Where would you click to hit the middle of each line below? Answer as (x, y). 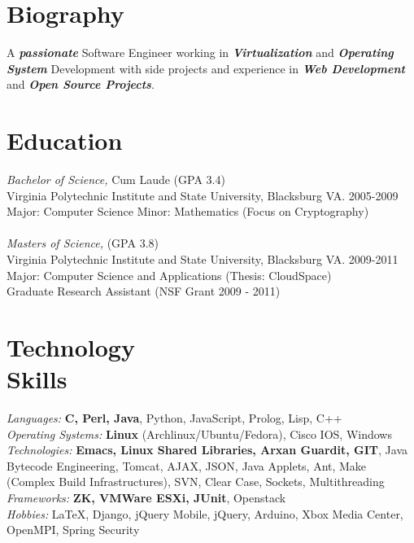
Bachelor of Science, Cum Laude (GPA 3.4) (116, 180)
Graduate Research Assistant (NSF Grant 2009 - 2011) (144, 291)
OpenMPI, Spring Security (73, 530)
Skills (37, 379)
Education (65, 140)
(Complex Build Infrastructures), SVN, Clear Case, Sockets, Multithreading (196, 482)
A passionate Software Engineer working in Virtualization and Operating (200, 53)
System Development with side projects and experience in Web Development (206, 68)
